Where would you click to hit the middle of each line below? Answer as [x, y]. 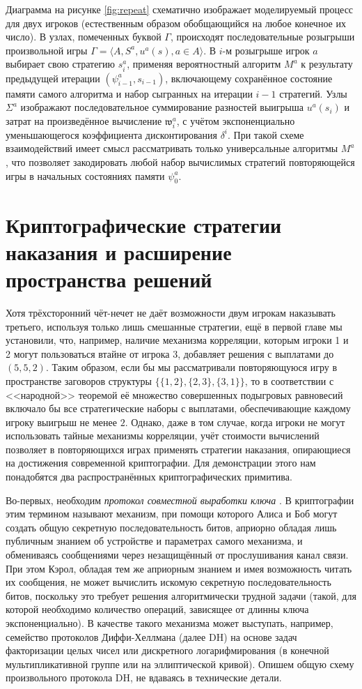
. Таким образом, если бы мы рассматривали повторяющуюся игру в [191, 367]
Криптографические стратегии [144, 224]
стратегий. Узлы [313, 93]
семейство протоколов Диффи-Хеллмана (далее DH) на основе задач [151, 636]
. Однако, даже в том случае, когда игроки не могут [235, 422]
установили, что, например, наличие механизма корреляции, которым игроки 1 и [177, 340]
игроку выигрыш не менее [61, 422]
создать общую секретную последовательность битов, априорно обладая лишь [171, 527]
